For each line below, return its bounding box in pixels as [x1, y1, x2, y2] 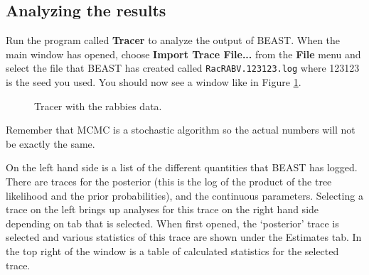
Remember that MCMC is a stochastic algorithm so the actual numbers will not [6, 122, 355, 137]
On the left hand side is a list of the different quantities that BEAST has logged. [6, 160, 358, 175]
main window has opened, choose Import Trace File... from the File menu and [6, 46, 361, 61]
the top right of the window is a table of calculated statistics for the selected [6, 243, 339, 258]
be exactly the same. [6, 136, 95, 151]
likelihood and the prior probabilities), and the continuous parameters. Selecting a [6, 188, 363, 203]
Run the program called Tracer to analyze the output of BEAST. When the [6, 33, 341, 48]
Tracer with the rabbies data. [34, 98, 162, 113]
